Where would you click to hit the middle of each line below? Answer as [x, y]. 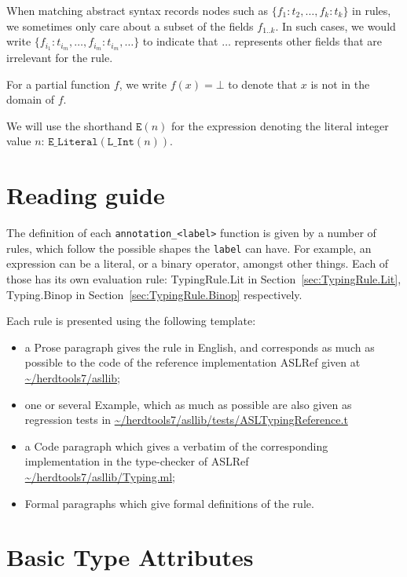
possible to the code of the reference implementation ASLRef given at [192, 362]
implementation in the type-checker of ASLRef [137, 461]
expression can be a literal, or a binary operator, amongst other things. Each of [198, 263]
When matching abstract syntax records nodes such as [137, 10]
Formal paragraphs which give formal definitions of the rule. [169, 503]
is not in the [340, 84]
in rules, [372, 10]
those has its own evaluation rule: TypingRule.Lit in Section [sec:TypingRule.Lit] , [204, 279]
